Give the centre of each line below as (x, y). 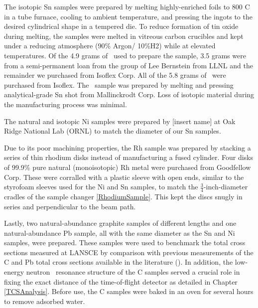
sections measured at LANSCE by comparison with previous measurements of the (129, 252)
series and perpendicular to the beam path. (70, 206)
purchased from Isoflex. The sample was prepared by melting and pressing (119, 84)
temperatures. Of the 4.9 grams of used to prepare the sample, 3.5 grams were (125, 55)
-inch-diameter (226, 187)
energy (14, 272)
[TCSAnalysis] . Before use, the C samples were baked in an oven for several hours (129, 291)
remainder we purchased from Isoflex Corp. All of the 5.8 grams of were (115, 75)
